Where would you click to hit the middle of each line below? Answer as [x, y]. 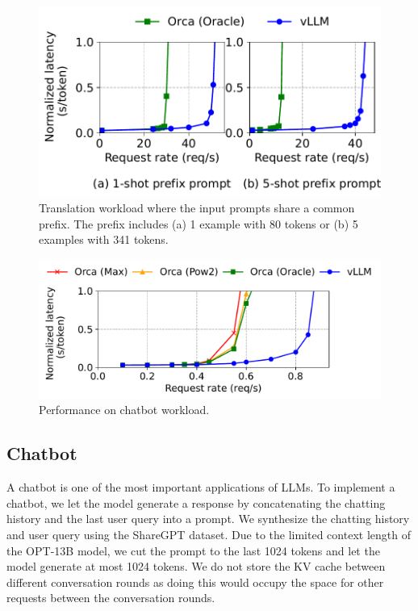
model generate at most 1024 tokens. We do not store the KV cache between [196, 566]
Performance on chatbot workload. [124, 410]
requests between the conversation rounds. [111, 598]
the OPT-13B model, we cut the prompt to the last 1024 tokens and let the [193, 550]
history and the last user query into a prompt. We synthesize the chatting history [208, 519]
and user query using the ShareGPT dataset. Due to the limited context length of [209, 535]
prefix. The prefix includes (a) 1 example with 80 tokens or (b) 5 [199, 223]
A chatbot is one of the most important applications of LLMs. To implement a [201, 487]
